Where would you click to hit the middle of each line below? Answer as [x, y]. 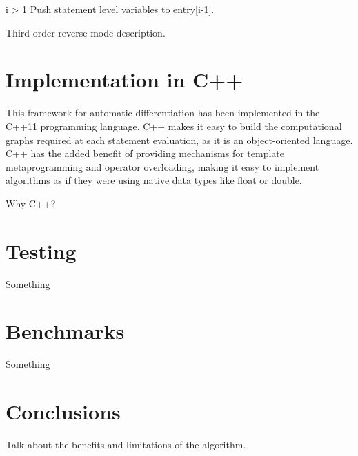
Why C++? [31, 203]
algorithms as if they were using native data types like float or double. [154, 180]
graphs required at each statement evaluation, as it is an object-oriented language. [179, 139]
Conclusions [63, 412]
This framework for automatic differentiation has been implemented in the [163, 113]
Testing [41, 250]
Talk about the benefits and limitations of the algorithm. [126, 445]
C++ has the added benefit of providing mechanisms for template [145, 153]
